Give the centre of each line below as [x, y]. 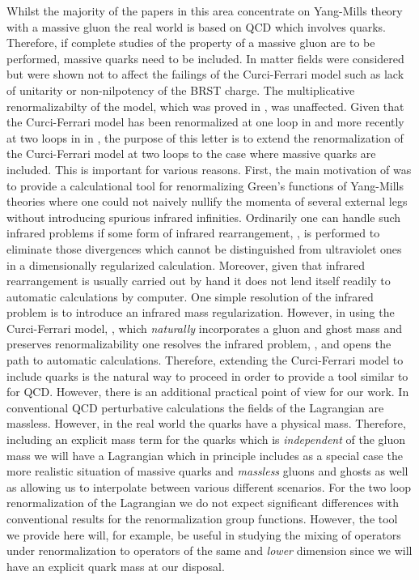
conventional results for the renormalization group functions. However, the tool [202, 518]
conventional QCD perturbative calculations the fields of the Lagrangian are [195, 407]
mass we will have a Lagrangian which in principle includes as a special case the [205, 455]
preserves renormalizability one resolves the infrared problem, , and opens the [199, 344]
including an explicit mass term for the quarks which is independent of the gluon [206, 439]
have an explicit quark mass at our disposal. [116, 566]
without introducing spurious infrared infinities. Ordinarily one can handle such [204, 217]
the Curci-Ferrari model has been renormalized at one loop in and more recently [205, 122]
